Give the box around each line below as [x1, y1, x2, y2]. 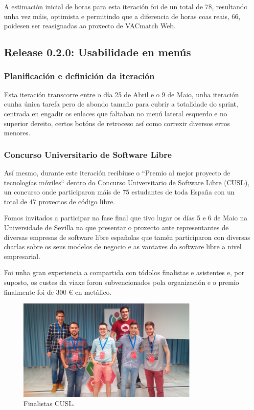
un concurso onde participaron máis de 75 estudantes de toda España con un [4, 187, 235, 197]
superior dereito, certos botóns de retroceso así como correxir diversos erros [4, 118, 230, 128]
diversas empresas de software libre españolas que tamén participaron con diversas [4, 232, 251, 242]
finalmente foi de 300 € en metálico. [4, 286, 112, 297]
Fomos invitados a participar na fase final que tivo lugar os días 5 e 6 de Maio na [4, 213, 248, 223]
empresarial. [4, 251, 41, 261]
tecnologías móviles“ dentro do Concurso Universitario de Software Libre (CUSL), [4, 177, 250, 187]
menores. [4, 128, 30, 138]
